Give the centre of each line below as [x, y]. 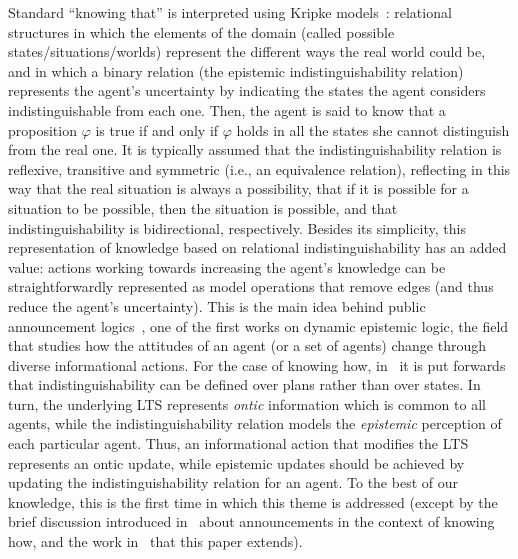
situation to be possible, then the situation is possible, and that [203, 207]
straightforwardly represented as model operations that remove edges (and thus [251, 286]
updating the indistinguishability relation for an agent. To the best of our [233, 482]
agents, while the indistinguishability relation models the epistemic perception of [255, 423]
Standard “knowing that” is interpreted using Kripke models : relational [230, 12]
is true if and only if [157, 129]
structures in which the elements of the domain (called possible [201, 31]
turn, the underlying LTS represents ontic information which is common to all [247, 403]
